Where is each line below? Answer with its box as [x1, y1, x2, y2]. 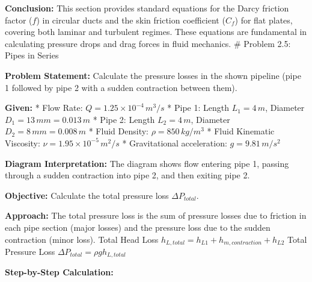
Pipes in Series [5, 49, 59, 61]
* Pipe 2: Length [93, 113, 155, 125]
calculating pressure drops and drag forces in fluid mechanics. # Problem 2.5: [5, 37, 291, 49]
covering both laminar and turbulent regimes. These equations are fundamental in [5, 25, 307, 38]
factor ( [5, 13, 32, 26]
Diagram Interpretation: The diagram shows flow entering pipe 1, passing [5, 157, 289, 169]
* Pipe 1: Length [167, 101, 229, 114]
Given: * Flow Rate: [5, 101, 83, 114]
